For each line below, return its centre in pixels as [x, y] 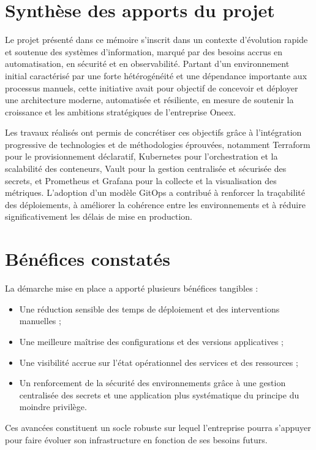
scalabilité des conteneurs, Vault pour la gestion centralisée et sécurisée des [146, 169]
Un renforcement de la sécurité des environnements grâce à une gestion [152, 383]
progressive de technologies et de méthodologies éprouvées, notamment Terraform [158, 144]
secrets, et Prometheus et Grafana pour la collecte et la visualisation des [141, 180]
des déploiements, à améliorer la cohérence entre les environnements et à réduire [155, 204]
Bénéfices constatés [88, 259]
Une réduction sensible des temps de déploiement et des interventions [149, 308]
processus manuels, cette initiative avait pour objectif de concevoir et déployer [152, 87]
